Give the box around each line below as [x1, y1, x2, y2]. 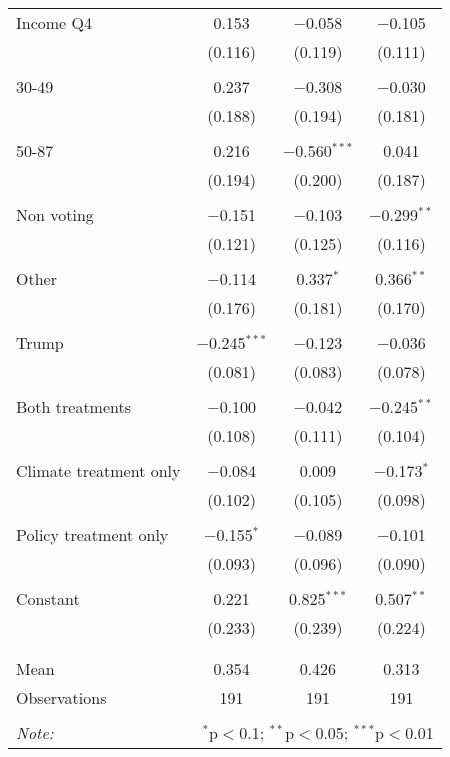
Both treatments [16, 395, 132, 418]
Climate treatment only [16, 459, 181, 482]
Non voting [16, 203, 94, 226]
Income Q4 [16, 11, 92, 34]
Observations [16, 686, 107, 709]
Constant [16, 587, 80, 610]
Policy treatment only [16, 523, 169, 546]
